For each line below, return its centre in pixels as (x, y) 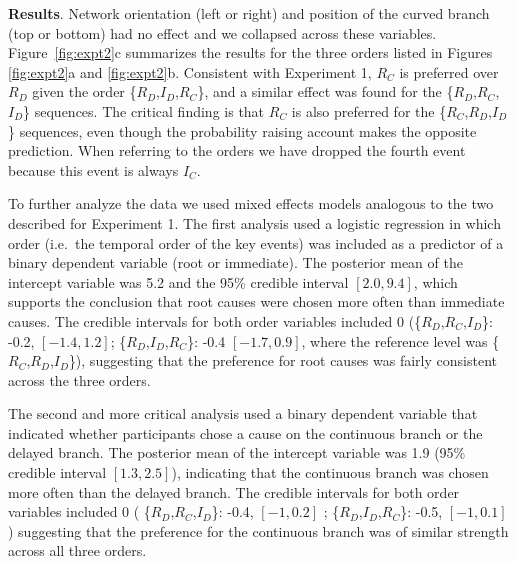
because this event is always (93, 169)
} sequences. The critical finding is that (144, 110)
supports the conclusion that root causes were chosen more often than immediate (256, 301)
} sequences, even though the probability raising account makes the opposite (242, 130)
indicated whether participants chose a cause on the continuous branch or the (245, 432)
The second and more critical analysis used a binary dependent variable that (243, 413)
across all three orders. (77, 550)
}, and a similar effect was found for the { (325, 91)
